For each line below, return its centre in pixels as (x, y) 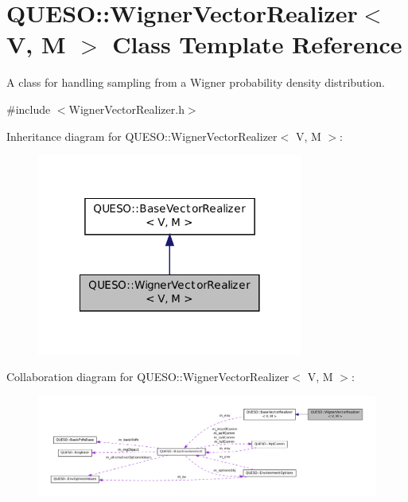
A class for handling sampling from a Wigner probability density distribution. (196, 82)
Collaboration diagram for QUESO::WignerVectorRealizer (148, 377)
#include (29, 109)
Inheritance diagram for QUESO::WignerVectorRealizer (142, 136)
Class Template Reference (257, 44)
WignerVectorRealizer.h (126, 109)
